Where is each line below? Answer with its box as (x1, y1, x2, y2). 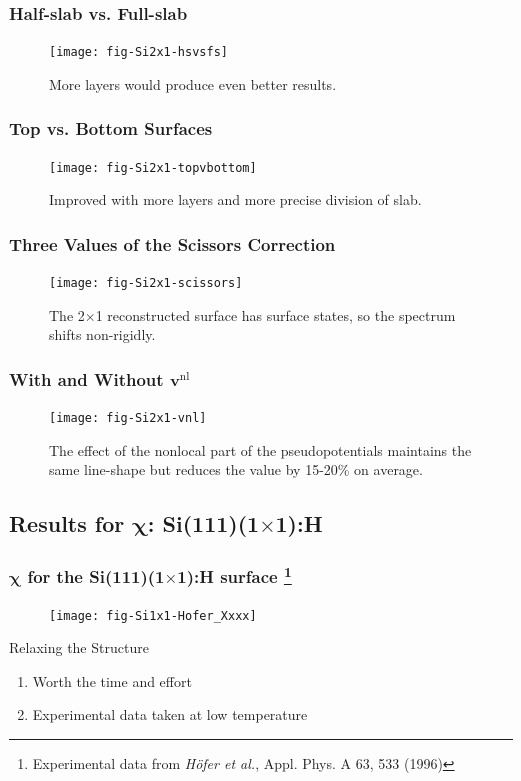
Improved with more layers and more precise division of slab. (49, 189, 422, 210)
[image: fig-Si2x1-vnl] (49, 411, 207, 426)
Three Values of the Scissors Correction (9, 231, 336, 256)
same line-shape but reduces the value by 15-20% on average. (49, 459, 423, 480)
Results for (9, 508, 125, 539)
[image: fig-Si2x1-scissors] (49, 276, 243, 291)
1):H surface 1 (177, 561, 292, 589)
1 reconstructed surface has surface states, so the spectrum (95, 304, 456, 325)
